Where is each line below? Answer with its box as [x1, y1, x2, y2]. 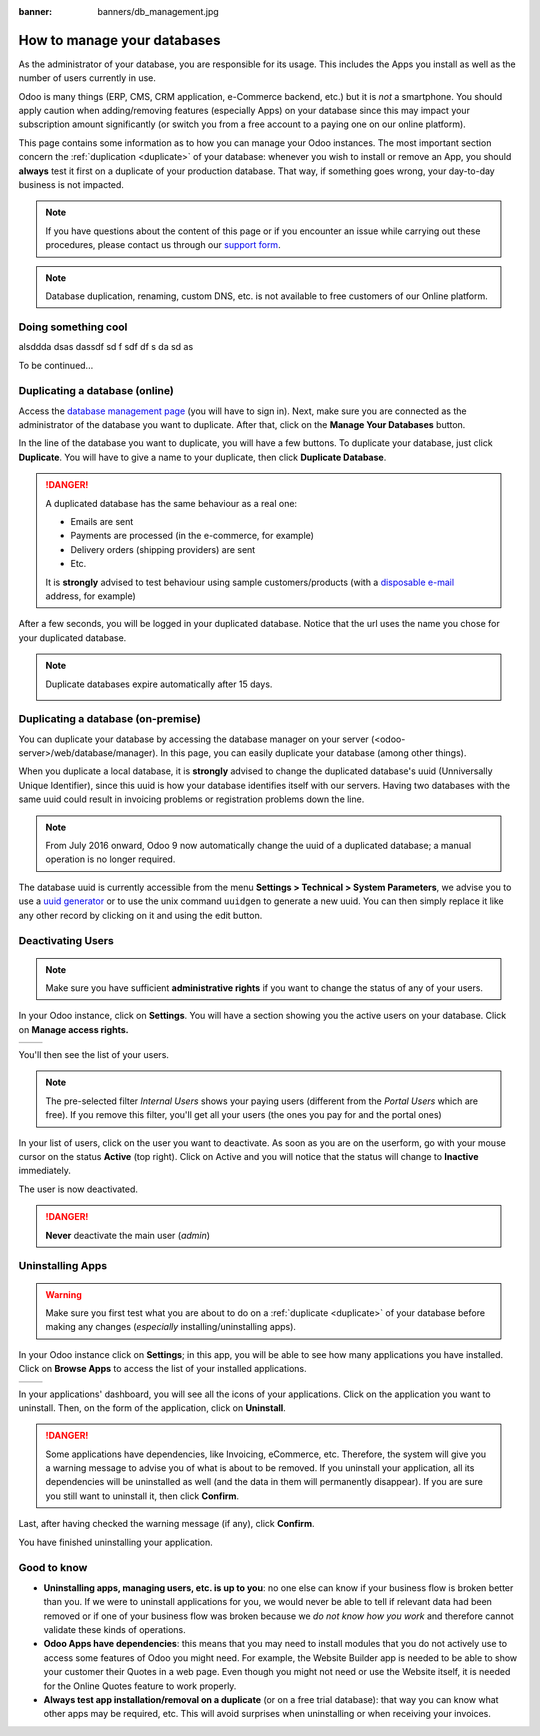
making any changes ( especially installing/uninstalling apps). [45, 1321, 297, 1333]
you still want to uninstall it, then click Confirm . [45, 1490, 240, 1502]
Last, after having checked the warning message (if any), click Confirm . [18, 1518, 315, 1530]
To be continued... [18, 359, 94, 371]
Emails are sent [70, 516, 134, 527]
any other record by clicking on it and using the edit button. [18, 909, 263, 921]
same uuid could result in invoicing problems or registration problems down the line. [18, 793, 365, 805]
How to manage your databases [18, 31, 221, 49]
